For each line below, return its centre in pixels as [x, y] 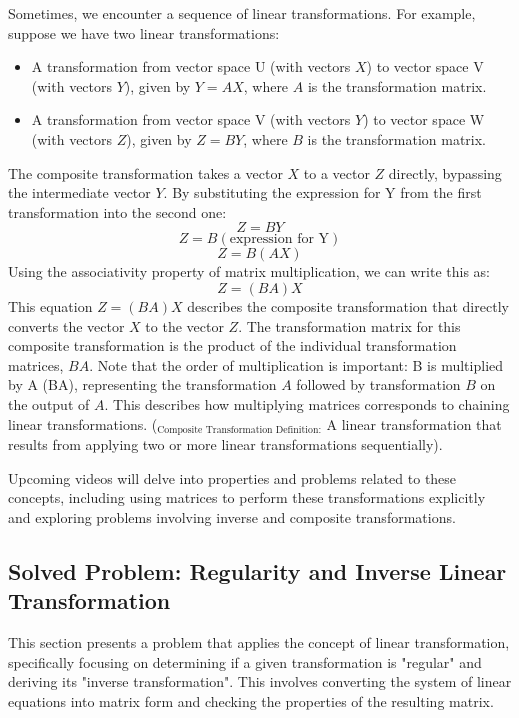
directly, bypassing [445, 172]
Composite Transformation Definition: [239, 429]
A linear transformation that [414, 423]
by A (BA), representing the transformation [142, 384]
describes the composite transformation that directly [348, 305]
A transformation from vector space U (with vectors [191, 66]
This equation [50, 305]
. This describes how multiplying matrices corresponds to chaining [307, 403]
